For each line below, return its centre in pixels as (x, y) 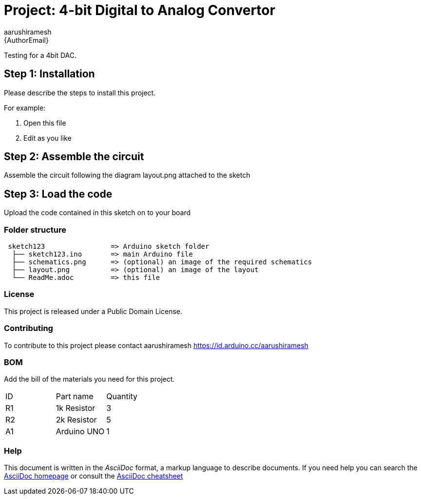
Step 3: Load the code (58, 194)
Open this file (45, 123)
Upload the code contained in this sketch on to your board (97, 213)
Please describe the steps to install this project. (80, 92)
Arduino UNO (80, 432)
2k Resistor (76, 420)
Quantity (122, 397)
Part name (75, 397)
